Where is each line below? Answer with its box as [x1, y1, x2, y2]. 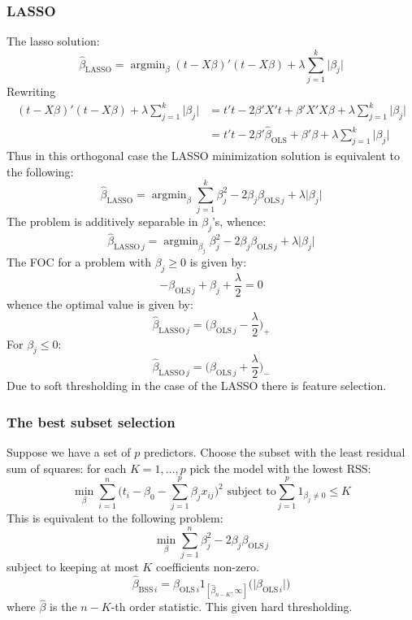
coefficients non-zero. [155, 558, 259, 575]
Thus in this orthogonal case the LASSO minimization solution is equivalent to [7, 146, 401, 163]
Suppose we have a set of [7, 444, 131, 461]
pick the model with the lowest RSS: [189, 459, 371, 476]
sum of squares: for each [7, 459, 127, 476]
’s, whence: [211, 213, 267, 230]
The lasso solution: [7, 33, 100, 50]
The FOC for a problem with [7, 253, 151, 270]
